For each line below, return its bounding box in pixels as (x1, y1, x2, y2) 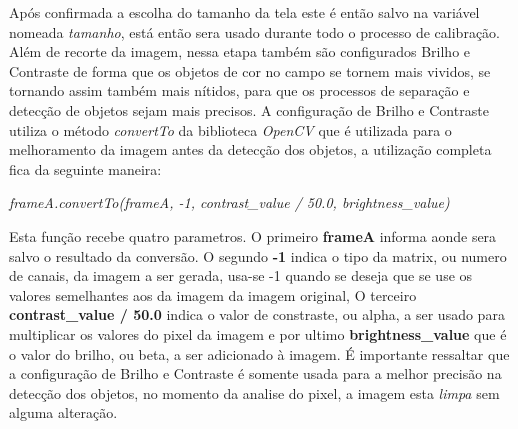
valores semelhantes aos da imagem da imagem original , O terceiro (9, 284, 417, 305)
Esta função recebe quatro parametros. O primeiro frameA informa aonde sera (9, 225, 497, 246)
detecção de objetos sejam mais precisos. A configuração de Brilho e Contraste (9, 99, 489, 120)
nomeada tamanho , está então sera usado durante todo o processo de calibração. (9, 21, 500, 42)
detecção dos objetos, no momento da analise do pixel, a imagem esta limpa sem (9, 382, 500, 403)
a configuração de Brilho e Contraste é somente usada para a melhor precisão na (9, 363, 502, 384)
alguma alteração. (9, 402, 118, 423)
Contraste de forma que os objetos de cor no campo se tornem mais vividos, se (9, 60, 491, 81)
